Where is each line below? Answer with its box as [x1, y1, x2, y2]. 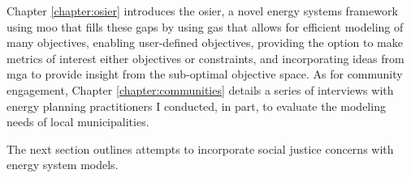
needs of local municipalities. [6, 113, 149, 130]
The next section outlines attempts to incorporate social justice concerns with [6, 140, 394, 157]
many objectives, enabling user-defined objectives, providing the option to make [6, 34, 403, 51]
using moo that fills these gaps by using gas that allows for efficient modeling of [6, 18, 404, 35]
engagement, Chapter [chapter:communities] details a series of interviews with [6, 81, 394, 98]
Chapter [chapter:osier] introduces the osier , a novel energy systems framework [6, 2, 398, 19]
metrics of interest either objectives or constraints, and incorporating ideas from [6, 49, 405, 66]
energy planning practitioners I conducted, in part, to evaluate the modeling [6, 97, 386, 114]
